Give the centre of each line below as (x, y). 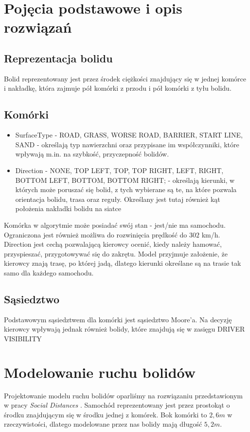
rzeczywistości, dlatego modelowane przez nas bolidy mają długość (103, 424)
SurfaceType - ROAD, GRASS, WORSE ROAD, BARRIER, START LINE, (129, 135)
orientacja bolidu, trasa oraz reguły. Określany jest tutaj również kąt (118, 199)
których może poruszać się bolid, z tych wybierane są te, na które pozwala (126, 189)
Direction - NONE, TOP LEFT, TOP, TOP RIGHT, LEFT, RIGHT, (119, 170)
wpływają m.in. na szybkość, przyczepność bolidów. (92, 154)
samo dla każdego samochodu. (49, 272)
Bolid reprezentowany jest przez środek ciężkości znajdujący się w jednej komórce (125, 78)
